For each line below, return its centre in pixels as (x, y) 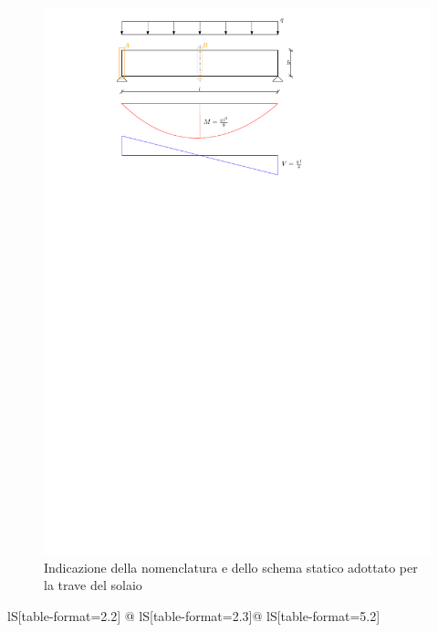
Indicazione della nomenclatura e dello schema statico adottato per (231, 567)
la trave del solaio (93, 585)
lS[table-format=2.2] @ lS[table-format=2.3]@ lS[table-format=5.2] (194, 615)
